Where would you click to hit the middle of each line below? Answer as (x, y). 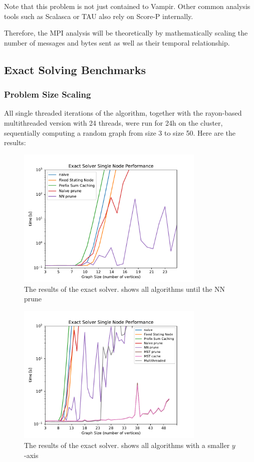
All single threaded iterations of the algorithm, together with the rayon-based (123, 113)
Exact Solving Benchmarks (75, 69)
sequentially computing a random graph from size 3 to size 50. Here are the (120, 132)
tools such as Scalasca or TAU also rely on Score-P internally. (99, 16)
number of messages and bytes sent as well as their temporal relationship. (117, 42)
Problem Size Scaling (48, 94)
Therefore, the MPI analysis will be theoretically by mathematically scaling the (126, 33)
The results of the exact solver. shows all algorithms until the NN (125, 289)
